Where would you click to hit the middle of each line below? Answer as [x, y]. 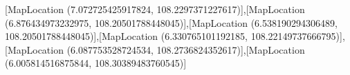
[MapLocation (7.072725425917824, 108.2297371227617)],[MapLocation [155, 9]
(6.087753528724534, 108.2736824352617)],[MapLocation [186, 49]
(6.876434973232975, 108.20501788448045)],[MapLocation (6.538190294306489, [171, 22]
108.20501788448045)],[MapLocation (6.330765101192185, [127, 36]
